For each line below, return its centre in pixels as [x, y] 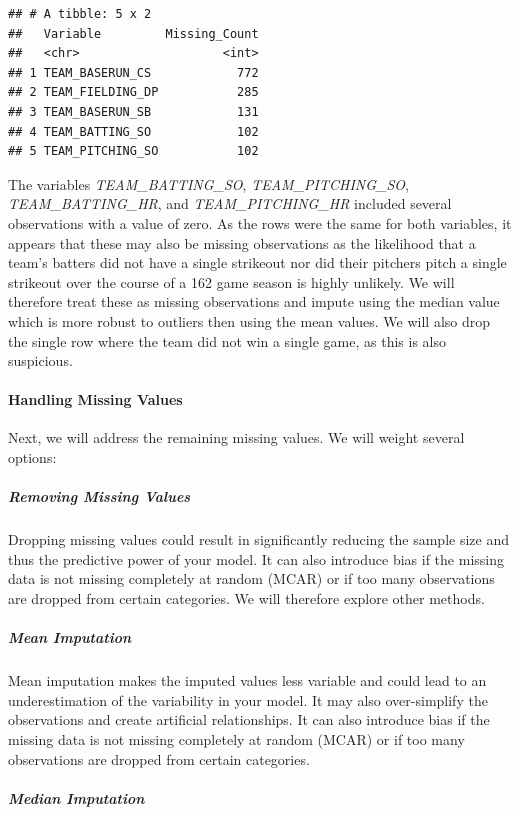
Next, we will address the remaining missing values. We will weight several [236, 437]
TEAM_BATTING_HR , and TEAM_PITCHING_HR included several [230, 203]
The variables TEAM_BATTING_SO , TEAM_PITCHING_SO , [208, 183]
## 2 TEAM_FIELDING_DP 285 [133, 92]
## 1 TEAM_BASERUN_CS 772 [133, 72]
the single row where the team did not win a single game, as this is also [227, 340]
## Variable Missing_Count [133, 33]
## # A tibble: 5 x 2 [80, 14]
